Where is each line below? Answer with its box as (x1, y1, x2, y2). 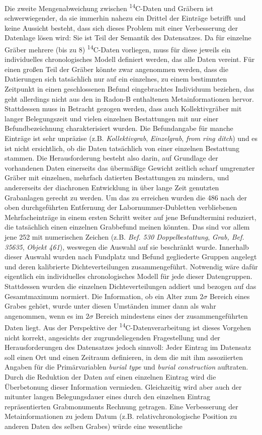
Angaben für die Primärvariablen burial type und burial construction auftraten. (5, 361, 248, 372)
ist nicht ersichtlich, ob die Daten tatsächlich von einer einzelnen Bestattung (5, 142, 240, 153)
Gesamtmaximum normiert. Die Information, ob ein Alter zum (5, 291, 198, 301)
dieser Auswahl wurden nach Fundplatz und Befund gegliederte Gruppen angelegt (5, 251, 257, 262)
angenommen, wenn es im (5, 310, 83, 321)
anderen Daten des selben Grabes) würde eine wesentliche (5, 420, 183, 431)
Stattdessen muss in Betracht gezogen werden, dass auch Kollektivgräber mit (5, 103, 242, 114)
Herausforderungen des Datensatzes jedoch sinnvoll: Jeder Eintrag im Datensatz (5, 342, 251, 352)
